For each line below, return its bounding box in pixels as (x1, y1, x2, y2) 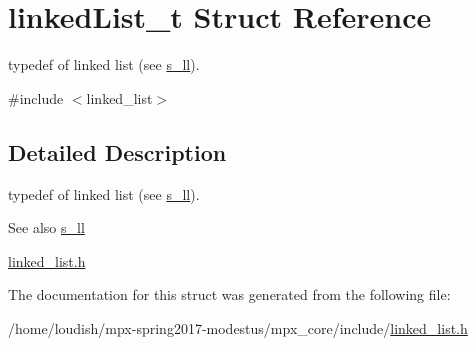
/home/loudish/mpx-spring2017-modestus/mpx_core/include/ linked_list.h (8, 317, 468, 338)
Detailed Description (8, 136, 227, 167)
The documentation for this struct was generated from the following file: (8, 284, 451, 305)
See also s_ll (8, 217, 85, 238)
